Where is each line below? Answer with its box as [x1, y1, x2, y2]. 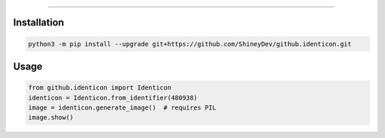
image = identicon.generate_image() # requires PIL [28, 103, 217, 112]
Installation [13, 16, 64, 28]
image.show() [28, 114, 74, 122]
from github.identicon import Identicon [28, 84, 171, 92]
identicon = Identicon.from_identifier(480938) [28, 93, 197, 102]
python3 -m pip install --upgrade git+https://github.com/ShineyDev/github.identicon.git [28, 40, 352, 48]
